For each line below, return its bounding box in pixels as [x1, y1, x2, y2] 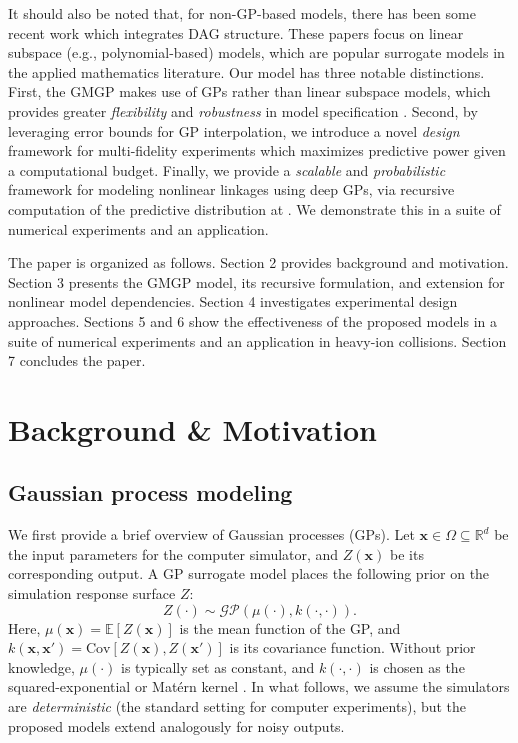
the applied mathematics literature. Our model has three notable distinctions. [8, 61, 485, 82]
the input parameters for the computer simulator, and [8, 543, 339, 564]
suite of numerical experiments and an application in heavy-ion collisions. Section [8, 330, 507, 351]
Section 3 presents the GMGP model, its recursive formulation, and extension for [8, 271, 505, 292]
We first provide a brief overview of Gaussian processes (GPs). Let [8, 524, 415, 545]
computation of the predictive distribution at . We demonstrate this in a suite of [8, 198, 501, 219]
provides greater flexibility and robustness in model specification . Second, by [8, 100, 478, 121]
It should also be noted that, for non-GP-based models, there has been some [8, 3, 476, 23]
